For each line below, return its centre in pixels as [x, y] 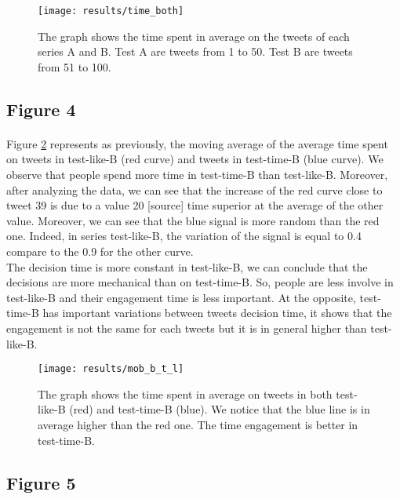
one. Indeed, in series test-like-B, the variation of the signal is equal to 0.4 [184, 236]
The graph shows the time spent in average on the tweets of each [194, 36]
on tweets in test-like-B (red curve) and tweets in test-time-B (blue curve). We [195, 159]
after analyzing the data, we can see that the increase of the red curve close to [195, 189]
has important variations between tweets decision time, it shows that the [217, 313]
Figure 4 [41, 109]
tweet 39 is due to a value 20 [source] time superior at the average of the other [195, 205]
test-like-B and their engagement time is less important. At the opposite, [181, 297]
